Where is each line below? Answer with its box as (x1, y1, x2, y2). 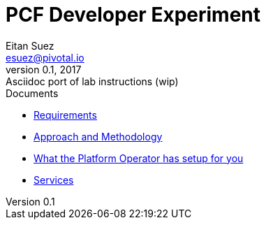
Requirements (34, 108, 97, 121)
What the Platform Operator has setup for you (34, 152, 244, 164)
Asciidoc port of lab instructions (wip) (6, 75, 179, 87)
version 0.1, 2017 (6, 63, 82, 75)
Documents (6, 87, 59, 99)
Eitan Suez (6, 39, 54, 52)
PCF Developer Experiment (6, 3, 261, 27)
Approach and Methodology (34, 130, 163, 143)
